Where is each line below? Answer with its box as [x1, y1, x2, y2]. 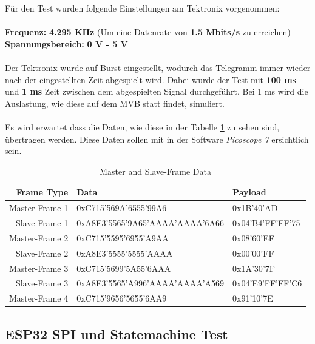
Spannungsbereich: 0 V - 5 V [5, 37, 128, 50]
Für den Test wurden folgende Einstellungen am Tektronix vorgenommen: [5, 2, 280, 14]
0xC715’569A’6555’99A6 [76, 201, 167, 214]
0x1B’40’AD [232, 201, 278, 214]
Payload [232, 186, 266, 198]
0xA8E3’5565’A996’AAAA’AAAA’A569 [76, 277, 225, 289]
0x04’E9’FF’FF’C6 [232, 277, 302, 289]
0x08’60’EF [232, 231, 274, 244]
